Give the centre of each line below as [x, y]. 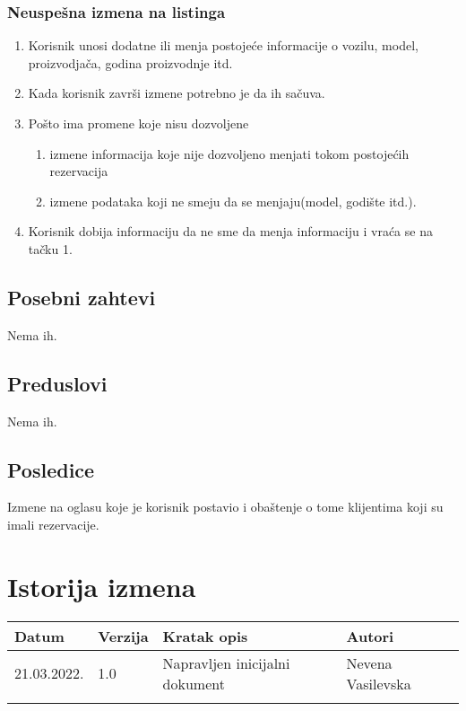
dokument [194, 683]
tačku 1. [50, 248]
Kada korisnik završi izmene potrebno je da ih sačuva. [177, 93]
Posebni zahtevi [82, 297]
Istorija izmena [102, 586]
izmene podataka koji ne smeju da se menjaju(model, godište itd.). [233, 201]
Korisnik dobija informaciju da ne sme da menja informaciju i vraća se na [230, 231]
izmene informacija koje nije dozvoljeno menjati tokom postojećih [229, 153]
